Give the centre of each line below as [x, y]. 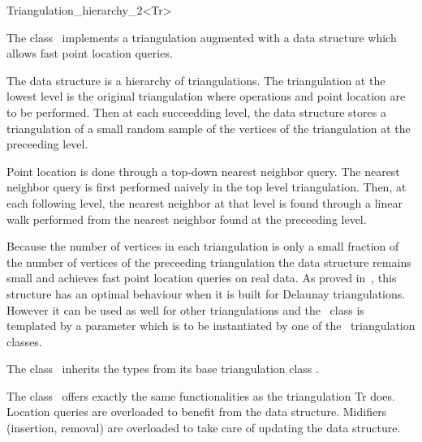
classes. [24, 341]
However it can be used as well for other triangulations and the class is [185, 309]
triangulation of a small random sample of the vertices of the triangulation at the [209, 128]
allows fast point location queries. [90, 53]
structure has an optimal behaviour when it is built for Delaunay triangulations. [206, 293]
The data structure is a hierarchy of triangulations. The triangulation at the [196, 80]
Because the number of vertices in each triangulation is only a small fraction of [203, 246]
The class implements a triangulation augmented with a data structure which [202, 37]
